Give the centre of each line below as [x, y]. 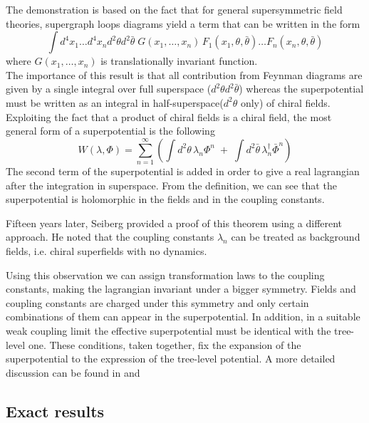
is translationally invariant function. [179, 61]
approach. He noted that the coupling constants [110, 237]
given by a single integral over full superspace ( [109, 89]
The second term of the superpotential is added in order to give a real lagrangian [183, 171]
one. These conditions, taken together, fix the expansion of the [165, 344]
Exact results [55, 411]
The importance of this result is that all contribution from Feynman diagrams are [184, 74]
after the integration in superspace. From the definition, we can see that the [171, 185]
